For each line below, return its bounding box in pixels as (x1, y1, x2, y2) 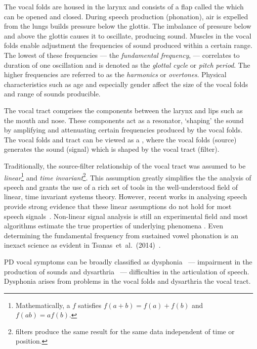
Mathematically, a (15, 300, 70, 310)
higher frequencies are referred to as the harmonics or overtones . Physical (4, 69, 227, 80)
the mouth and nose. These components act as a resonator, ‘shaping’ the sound (4, 115, 244, 125)
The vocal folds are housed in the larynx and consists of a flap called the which (4, 1, 244, 11)
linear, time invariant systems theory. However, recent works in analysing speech (4, 191, 247, 202)
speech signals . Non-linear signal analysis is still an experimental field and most (4, 211, 248, 221)
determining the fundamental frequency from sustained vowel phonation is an (4, 230, 239, 240)
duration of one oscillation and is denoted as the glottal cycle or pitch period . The (4, 59, 250, 70)
